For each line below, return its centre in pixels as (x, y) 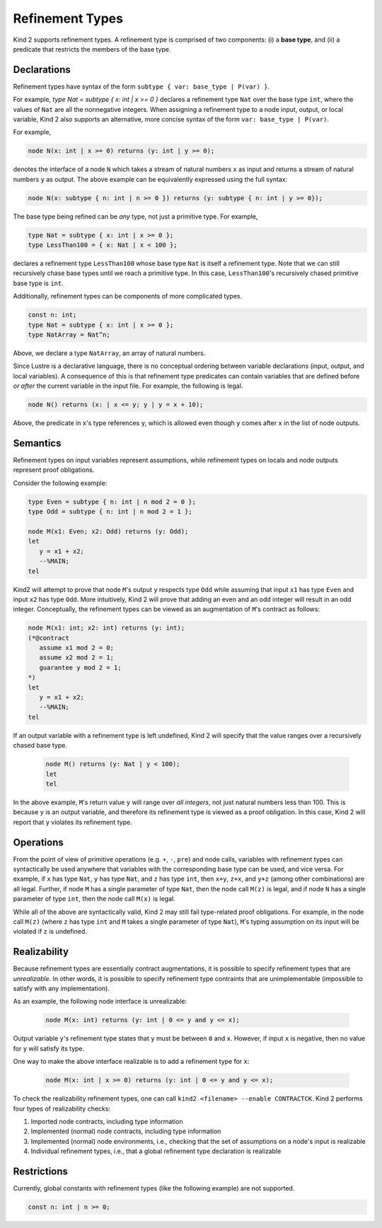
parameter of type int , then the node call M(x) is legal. (94, 899)
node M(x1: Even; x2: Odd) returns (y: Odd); (108, 532)
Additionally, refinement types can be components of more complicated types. (128, 296)
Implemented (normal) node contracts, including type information (126, 1131)
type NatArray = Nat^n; (69, 335)
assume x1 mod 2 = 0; (77, 648)
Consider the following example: (60, 483)
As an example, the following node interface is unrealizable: (100, 1002)
